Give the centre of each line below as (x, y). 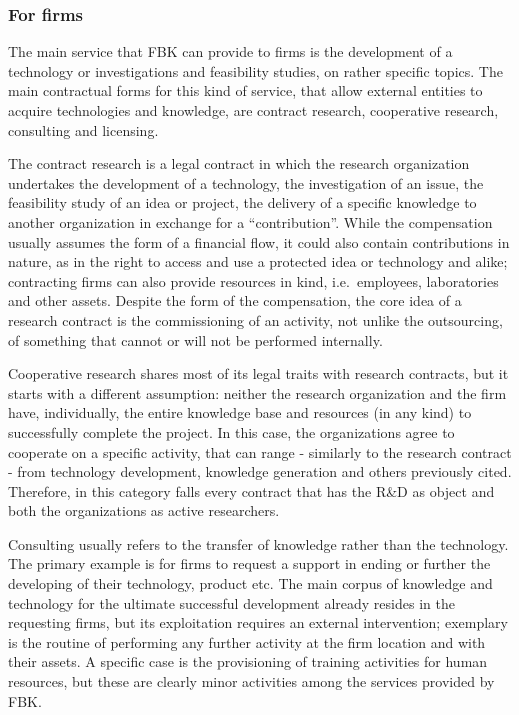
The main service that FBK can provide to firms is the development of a (230, 51)
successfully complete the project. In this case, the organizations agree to (231, 431)
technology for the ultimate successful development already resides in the (231, 602)
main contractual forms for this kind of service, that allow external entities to (245, 90)
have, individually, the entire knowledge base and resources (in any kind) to (240, 412)
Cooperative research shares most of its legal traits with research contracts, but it (258, 373)
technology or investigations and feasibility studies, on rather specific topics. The (255, 70)
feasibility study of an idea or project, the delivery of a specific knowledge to (242, 202)
